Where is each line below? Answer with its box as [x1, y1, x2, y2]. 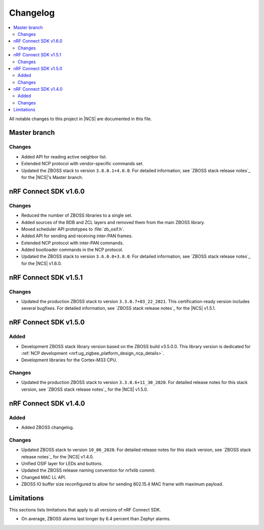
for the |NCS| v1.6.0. [21, 260, 62, 266]
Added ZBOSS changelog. [21, 425, 74, 430]
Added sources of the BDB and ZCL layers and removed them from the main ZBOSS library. [21, 219, 205, 225]
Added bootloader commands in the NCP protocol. [21, 247, 123, 252]
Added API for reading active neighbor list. [21, 153, 107, 159]
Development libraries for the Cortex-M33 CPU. [21, 357, 117, 363]
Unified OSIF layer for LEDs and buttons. [21, 460, 103, 466]
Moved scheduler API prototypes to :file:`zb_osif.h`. [21, 226, 125, 232]
